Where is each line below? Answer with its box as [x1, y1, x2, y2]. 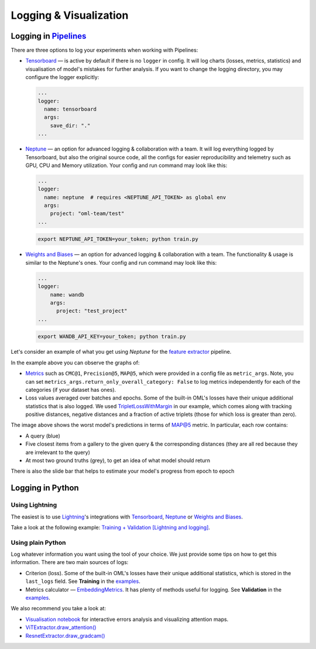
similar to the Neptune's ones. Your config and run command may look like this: [25, 259, 217, 266]
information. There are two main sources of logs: [11, 559, 129, 566]
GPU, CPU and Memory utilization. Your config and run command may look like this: [25, 162, 228, 169]
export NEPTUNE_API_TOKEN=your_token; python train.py [37, 236, 198, 242]
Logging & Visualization [11, 9, 129, 22]
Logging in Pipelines [11, 31, 87, 41]
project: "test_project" [56, 308, 128, 315]
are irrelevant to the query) [25, 449, 91, 456]
